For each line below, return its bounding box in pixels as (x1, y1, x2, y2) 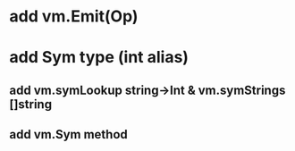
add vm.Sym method (9, 127, 128, 142)
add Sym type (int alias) (9, 47, 190, 68)
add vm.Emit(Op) (9, 6, 139, 27)
